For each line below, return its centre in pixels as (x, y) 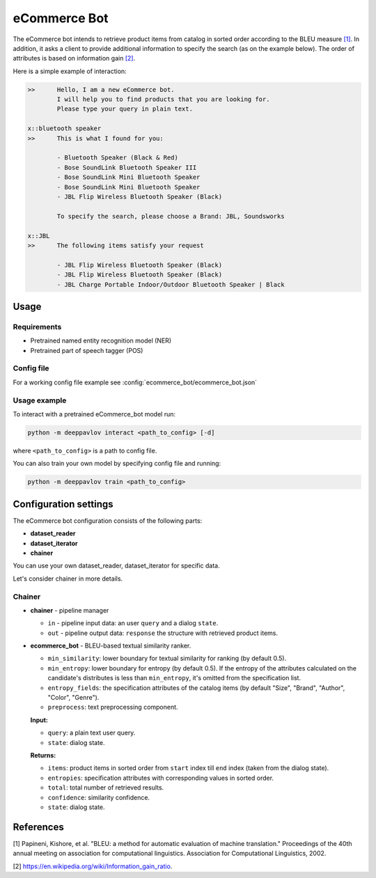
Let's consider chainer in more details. (68, 579)
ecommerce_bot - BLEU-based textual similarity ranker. (111, 646)
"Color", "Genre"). (73, 697)
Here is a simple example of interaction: (70, 71)
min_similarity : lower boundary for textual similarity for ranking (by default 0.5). (167, 659)
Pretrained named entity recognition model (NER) (101, 340)
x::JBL (39, 236)
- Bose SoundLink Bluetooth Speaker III (127, 167)
